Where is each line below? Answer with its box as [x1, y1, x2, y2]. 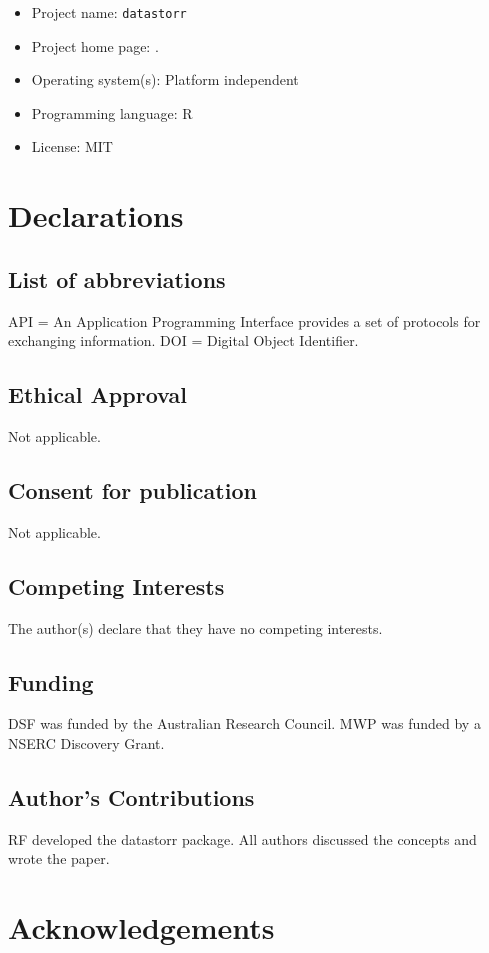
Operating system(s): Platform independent [31, 69, 299, 90]
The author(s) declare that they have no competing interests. [8, 617, 383, 638]
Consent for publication [8, 474, 257, 505]
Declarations [8, 195, 184, 236]
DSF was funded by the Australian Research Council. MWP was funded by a [8, 713, 481, 734]
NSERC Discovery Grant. [8, 732, 165, 753]
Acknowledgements [8, 907, 275, 948]
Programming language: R [31, 102, 193, 123]
